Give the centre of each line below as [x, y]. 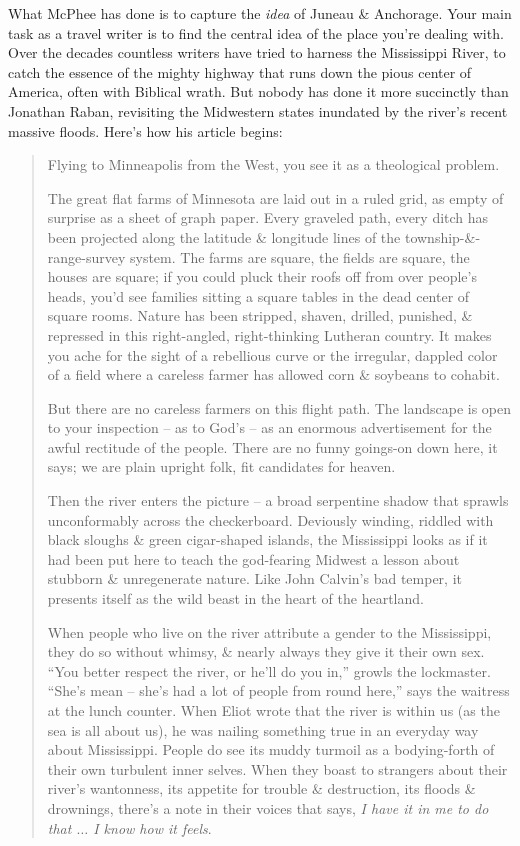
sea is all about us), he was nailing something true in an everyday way [263, 729]
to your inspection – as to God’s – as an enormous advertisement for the [269, 427]
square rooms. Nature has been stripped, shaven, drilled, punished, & [260, 315]
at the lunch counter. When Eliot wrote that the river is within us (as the [273, 710]
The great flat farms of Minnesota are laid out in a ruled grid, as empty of [275, 197]
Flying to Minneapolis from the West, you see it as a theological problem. [273, 164]
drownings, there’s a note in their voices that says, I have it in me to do [268, 807]
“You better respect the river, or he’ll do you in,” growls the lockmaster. [269, 670]
